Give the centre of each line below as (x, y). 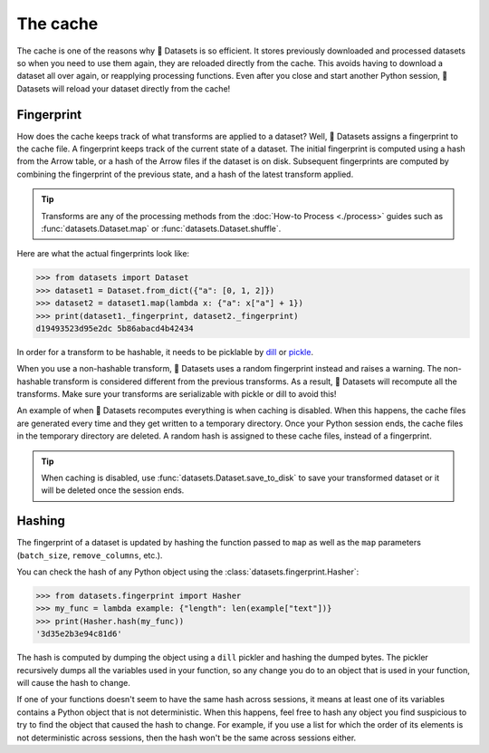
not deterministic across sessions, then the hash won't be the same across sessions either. (187, 738)
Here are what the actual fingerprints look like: (103, 254)
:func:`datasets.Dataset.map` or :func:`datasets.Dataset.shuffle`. (161, 228)
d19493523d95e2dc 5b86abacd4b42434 (115, 328)
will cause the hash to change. (73, 683)
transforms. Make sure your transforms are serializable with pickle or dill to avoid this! (177, 394)
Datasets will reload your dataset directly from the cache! (124, 88)
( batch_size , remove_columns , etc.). (90, 555)
